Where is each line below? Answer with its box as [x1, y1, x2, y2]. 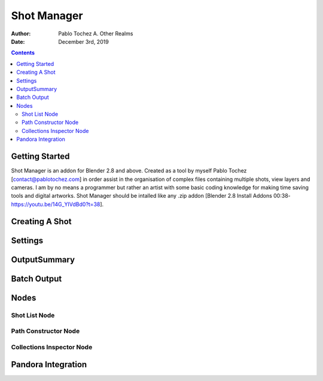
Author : [11, 30, 31, 37]
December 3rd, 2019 [58, 38, 109, 45]
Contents [11, 49, 35, 56]
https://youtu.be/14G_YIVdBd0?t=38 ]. [11, 201, 104, 208]
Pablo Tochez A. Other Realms [58, 30, 133, 37]
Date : [11, 38, 25, 45]
